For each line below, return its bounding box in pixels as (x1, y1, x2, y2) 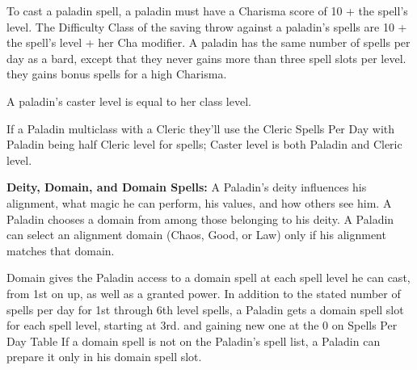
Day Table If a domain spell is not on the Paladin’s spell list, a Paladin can (6, 332, 381, 349)
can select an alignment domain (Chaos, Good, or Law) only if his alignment (6, 226, 386, 243)
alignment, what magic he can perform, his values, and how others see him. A (6, 194, 392, 211)
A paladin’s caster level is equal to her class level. (6, 92, 251, 109)
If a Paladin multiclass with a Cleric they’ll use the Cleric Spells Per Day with (6, 120, 395, 137)
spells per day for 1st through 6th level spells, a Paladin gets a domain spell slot (6, 301, 404, 317)
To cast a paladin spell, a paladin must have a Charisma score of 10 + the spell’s (6, 2, 408, 19)
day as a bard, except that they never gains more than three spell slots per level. (6, 49, 406, 66)
